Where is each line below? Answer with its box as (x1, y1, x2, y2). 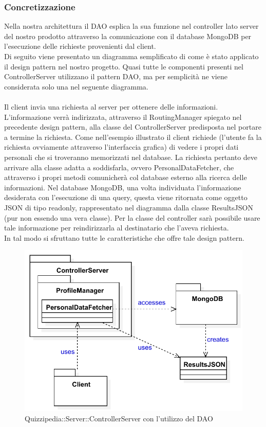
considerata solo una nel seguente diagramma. (4, 81, 148, 92)
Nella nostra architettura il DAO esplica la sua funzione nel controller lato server (4, 21, 259, 31)
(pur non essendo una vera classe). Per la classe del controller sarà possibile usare (4, 212, 260, 223)
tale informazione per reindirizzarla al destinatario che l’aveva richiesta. (4, 222, 229, 233)
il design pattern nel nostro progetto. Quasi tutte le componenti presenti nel (4, 61, 243, 72)
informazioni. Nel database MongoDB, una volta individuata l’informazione (4, 182, 241, 192)
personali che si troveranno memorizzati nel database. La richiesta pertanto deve (4, 151, 258, 162)
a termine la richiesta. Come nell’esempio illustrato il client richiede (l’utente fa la (4, 131, 262, 142)
